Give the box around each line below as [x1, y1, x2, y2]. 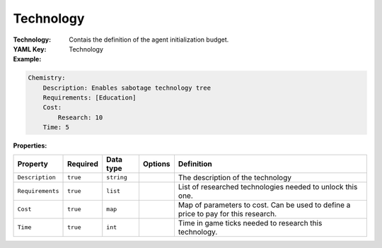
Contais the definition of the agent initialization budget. [69, 35, 229, 44]
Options [142, 159, 170, 169]
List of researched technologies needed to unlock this [178, 182, 358, 191]
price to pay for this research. [178, 208, 277, 218]
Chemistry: [28, 74, 66, 82]
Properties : [13, 141, 47, 150]
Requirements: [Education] [42, 94, 137, 102]
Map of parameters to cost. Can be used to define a [178, 200, 351, 210]
